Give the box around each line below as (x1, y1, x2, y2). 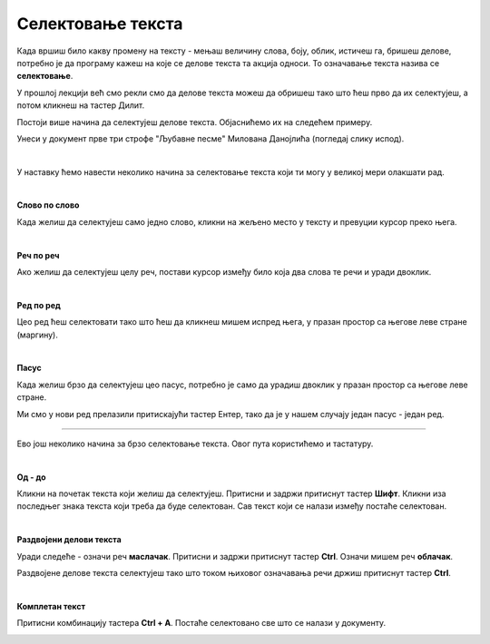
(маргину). (16, 329, 58, 340)
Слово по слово (16, 200, 80, 210)
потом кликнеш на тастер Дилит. (16, 100, 145, 111)
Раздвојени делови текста (16, 534, 122, 545)
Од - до (16, 472, 46, 483)
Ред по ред (16, 299, 61, 310)
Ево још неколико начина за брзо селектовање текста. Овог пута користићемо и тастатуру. (16, 438, 374, 449)
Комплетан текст (16, 600, 86, 611)
